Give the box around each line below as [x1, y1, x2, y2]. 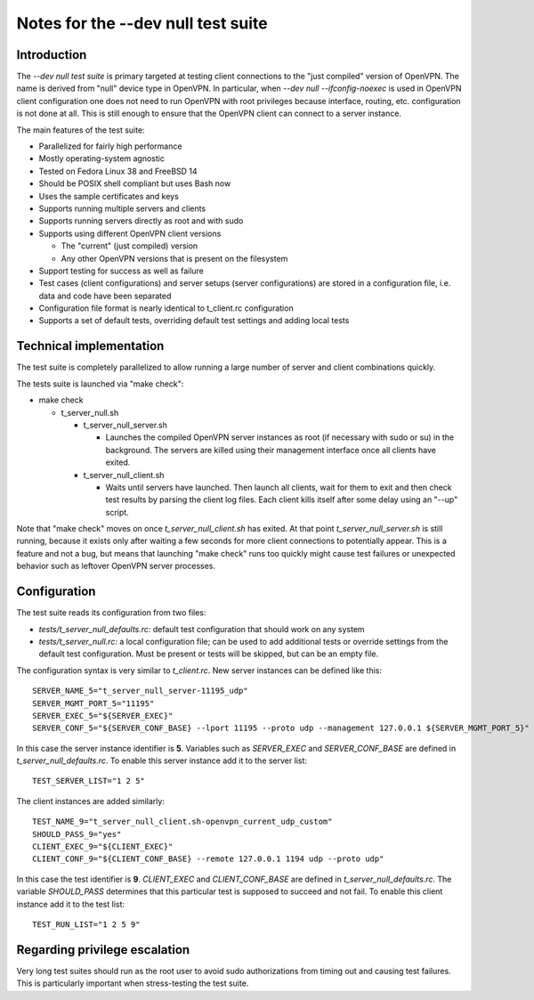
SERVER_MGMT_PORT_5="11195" [32, 698, 155, 708]
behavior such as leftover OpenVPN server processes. [16, 561, 216, 572]
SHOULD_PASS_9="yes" [32, 829, 122, 839]
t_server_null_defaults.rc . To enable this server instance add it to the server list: [16, 755, 307, 766]
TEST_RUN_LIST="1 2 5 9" [32, 919, 141, 930]
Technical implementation [16, 338, 165, 354]
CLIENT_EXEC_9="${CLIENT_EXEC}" [32, 841, 174, 852]
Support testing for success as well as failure [38, 265, 205, 276]
